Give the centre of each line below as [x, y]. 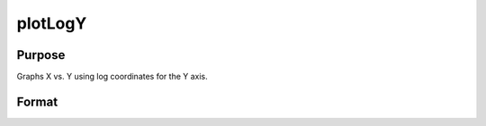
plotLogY [52, 23]
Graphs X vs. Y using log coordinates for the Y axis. [112, 77]
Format [37, 101]
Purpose [41, 55]
